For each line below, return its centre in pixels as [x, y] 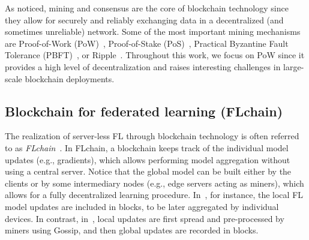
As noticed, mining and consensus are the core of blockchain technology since [147, 8]
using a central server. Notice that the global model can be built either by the [148, 171]
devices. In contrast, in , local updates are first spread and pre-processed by [145, 218]
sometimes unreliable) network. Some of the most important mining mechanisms [153, 31]
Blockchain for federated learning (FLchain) [144, 111]
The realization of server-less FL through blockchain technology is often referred [152, 136]
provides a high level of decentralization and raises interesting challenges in [143, 66]
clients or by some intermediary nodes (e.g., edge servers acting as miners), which [154, 183]
